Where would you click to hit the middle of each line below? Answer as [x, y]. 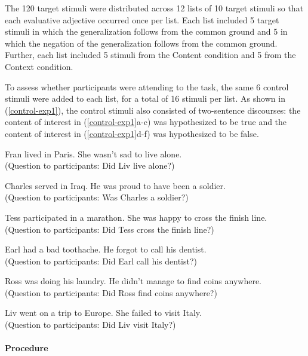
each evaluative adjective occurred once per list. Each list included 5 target [142, 19]
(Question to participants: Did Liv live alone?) [90, 165]
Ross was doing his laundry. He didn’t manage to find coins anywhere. [133, 281]
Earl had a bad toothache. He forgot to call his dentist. [106, 249]
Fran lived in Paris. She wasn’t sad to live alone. [93, 153]
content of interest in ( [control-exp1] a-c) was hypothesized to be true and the [146, 122]
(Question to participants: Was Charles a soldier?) [97, 197]
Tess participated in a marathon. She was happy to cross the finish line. [136, 217]
